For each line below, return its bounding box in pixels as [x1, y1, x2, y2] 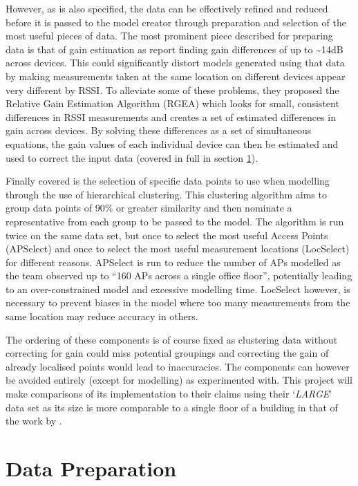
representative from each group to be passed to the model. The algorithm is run [6, 214, 344, 228]
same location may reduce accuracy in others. [6, 309, 198, 324]
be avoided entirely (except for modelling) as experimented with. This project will [6, 373, 352, 387]
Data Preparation [6, 454, 177, 482]
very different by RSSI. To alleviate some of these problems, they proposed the [6, 82, 339, 97]
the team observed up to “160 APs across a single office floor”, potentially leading [6, 268, 352, 283]
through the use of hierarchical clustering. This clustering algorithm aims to [6, 187, 327, 201]
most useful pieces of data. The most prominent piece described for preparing [6, 28, 333, 43]
